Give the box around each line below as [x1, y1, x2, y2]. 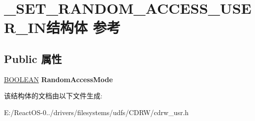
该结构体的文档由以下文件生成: [4, 91, 102, 101]
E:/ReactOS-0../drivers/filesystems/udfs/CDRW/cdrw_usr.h [4, 107, 189, 117]
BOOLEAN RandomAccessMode [4, 74, 113, 84]
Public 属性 [4, 51, 62, 66]
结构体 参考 [46, 17, 121, 37]
